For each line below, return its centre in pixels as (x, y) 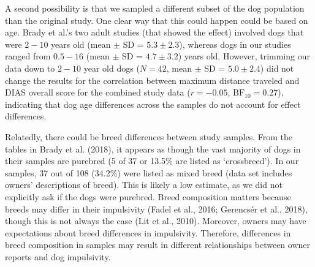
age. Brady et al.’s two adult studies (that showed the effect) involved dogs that (154, 32)
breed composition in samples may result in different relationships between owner (158, 245)
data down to (30, 68)
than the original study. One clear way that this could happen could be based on (157, 20)
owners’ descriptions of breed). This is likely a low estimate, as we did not (144, 185)
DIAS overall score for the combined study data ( (98, 92)
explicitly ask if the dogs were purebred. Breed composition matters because (148, 196)
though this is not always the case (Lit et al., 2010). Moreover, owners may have (156, 221)
